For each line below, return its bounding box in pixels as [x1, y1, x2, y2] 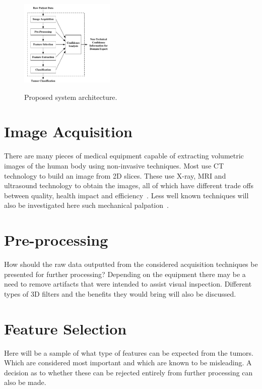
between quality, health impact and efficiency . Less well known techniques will [4, 190, 249, 200]
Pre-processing [4, 230, 108, 250]
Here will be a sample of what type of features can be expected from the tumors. [4, 347, 254, 358]
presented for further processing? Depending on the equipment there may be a [4, 268, 246, 279]
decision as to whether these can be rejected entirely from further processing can [4, 367, 253, 377]
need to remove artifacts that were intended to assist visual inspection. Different [4, 279, 252, 289]
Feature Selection [4, 318, 127, 339]
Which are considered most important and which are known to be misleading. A [4, 357, 252, 368]
